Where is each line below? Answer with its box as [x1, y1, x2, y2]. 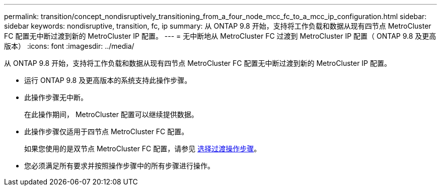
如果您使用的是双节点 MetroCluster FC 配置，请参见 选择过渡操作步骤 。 [24, 144, 261, 153]
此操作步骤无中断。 [24, 93, 88, 102]
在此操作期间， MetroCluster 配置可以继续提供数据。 [24, 110, 198, 119]
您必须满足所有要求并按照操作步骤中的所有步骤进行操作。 [24, 161, 214, 170]
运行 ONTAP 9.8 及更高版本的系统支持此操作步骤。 [24, 76, 192, 84]
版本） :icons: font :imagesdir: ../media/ [4, 42, 134, 50]
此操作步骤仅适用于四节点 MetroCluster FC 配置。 [24, 127, 189, 136]
